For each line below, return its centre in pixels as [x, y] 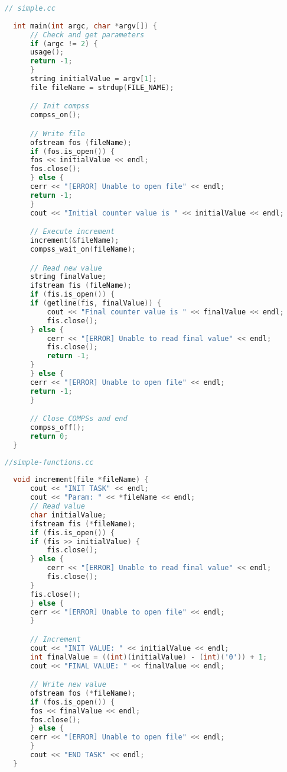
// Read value [58, 506]
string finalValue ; [68, 277]
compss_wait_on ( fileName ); [83, 249]
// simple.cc [30, 8]
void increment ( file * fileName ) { [81, 480]
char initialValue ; [68, 515]
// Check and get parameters [87, 35]
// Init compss [60, 106]
